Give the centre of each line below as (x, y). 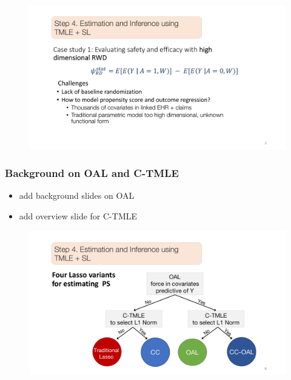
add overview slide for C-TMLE (78, 215)
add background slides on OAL (77, 195)
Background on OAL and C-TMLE (92, 173)
